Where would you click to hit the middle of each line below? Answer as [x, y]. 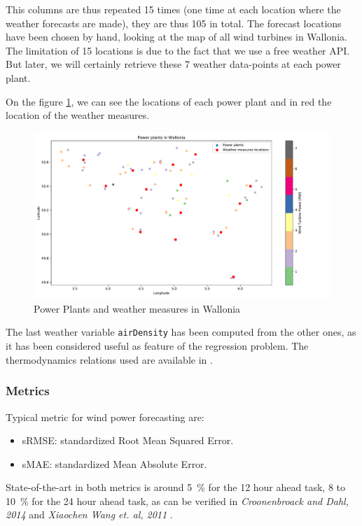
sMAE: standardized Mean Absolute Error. [114, 463]
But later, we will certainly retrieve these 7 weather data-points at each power [173, 64]
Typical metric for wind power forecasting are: [105, 417]
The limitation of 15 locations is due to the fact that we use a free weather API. [178, 50]
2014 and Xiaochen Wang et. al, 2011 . [89, 514]
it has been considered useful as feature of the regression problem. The [157, 346]
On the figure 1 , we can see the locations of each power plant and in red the [169, 101]
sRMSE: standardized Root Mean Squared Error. [128, 440]
